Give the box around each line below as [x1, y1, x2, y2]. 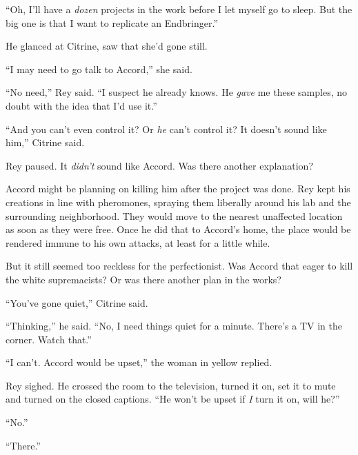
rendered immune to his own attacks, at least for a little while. [6, 235, 270, 250]
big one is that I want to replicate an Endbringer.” [6, 15, 219, 30]
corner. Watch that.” [6, 332, 92, 346]
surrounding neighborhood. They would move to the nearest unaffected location [6, 208, 343, 223]
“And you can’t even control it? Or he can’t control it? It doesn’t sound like [6, 121, 327, 136]
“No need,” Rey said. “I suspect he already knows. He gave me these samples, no [6, 85, 347, 99]
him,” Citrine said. [6, 135, 85, 150]
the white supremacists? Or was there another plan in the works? [6, 272, 281, 286]
